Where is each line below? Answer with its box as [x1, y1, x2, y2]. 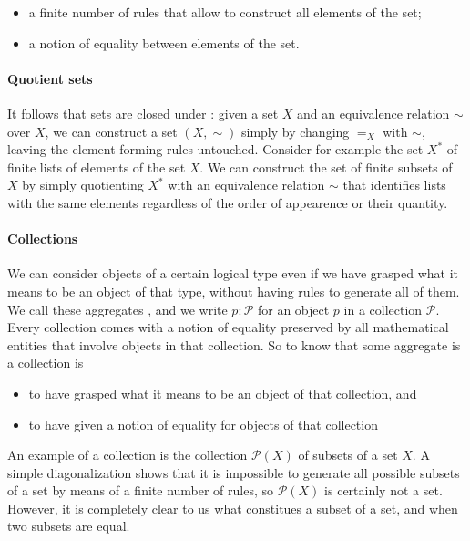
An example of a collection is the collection [7, 445, 248, 464]
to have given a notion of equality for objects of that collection [28, 414, 378, 433]
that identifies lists [342, 175, 446, 194]
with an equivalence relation [168, 175, 325, 194]
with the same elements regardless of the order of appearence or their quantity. [7, 192, 448, 212]
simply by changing [240, 121, 350, 140]
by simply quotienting [22, 175, 144, 194]
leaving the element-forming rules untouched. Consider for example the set [7, 140, 424, 159]
